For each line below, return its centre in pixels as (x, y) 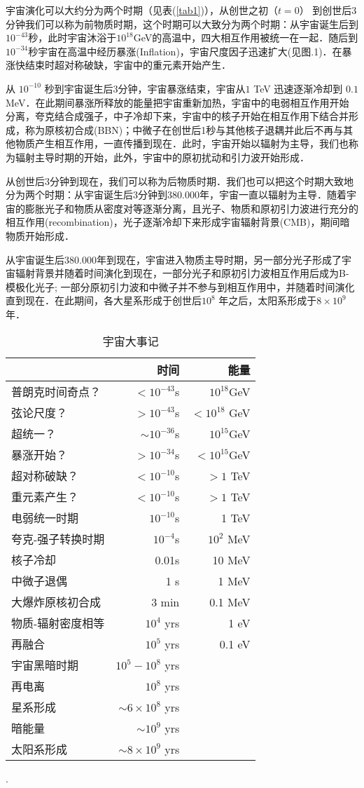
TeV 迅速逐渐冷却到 (298, 88)
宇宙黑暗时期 (45, 665)
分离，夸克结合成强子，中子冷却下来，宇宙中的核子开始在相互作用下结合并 (177, 116)
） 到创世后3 (328, 10)
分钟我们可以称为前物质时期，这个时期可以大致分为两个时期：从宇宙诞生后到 (182, 23)
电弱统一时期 (45, 518)
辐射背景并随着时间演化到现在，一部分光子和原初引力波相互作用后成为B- (182, 273)
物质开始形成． (40, 235)
